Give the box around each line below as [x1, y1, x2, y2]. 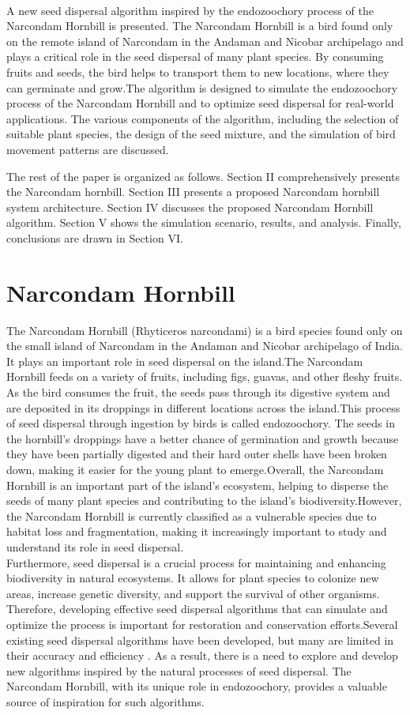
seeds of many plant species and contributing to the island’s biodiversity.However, [6, 492, 402, 509]
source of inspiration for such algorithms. [6, 693, 205, 709]
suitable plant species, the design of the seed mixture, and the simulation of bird [6, 126, 396, 142]
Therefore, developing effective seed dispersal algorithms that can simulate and [6, 600, 388, 617]
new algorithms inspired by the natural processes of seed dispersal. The [6, 662, 352, 679]
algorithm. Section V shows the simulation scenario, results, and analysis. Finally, [6, 214, 401, 231]
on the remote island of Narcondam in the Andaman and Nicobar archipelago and [6, 32, 404, 49]
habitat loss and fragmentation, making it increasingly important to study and [6, 523, 387, 540]
